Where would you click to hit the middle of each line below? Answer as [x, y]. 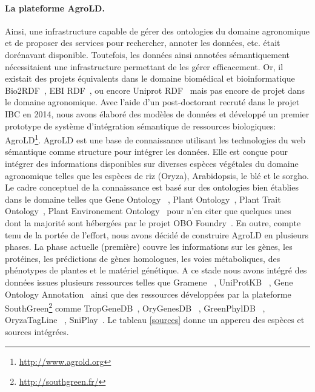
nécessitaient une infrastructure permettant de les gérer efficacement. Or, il [144, 66]
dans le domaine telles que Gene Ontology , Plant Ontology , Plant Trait [143, 199]
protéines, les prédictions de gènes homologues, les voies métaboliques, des [143, 258]
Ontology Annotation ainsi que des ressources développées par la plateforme [148, 294]
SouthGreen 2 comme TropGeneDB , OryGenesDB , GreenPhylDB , [135, 307]
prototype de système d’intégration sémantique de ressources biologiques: [141, 126]
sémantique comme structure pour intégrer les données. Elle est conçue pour [147, 152]
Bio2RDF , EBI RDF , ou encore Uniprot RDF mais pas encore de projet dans [155, 90]
